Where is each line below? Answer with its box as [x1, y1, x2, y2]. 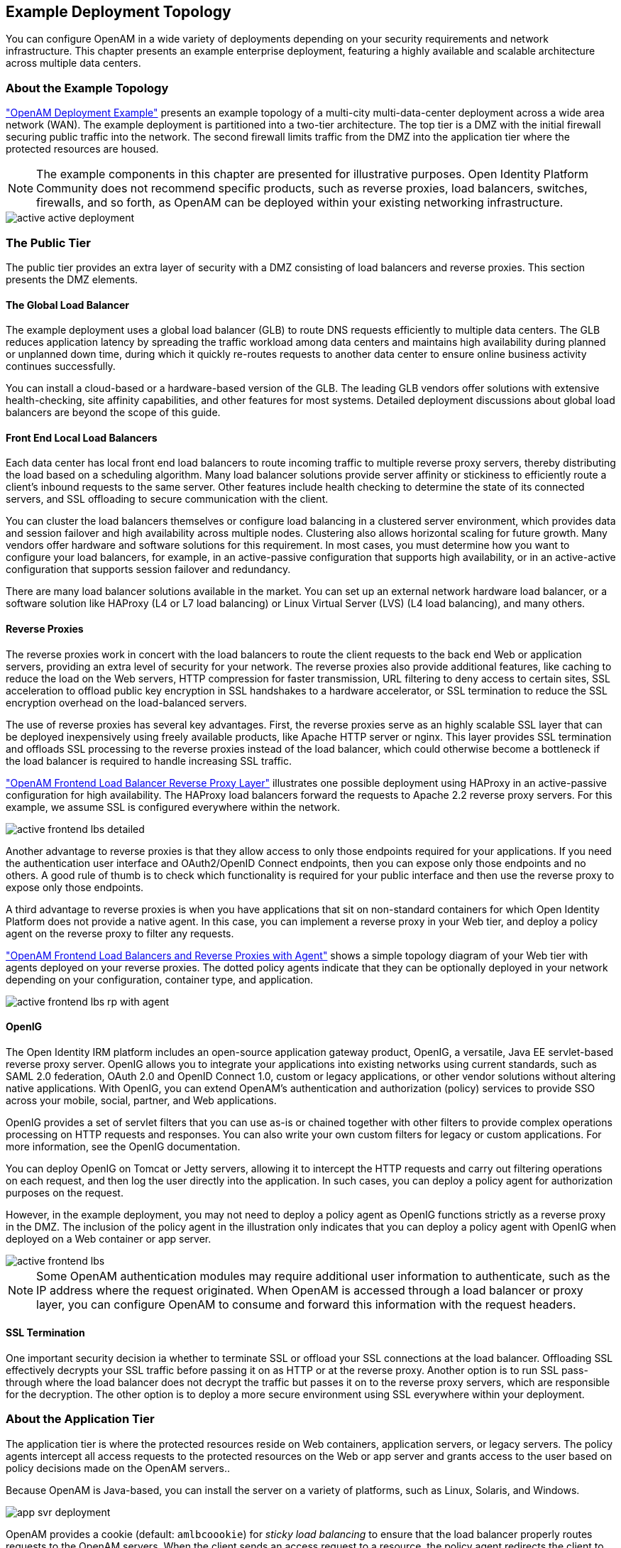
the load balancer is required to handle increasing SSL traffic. [6, 754, 292, 767]
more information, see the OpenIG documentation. [6, 1140, 241, 1152]
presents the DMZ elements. [6, 273, 138, 285]
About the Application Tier [6, 1412, 155, 1427]
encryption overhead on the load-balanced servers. [6, 696, 247, 709]
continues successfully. [6, 360, 116, 373]
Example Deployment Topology [6, 3, 231, 21]
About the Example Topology [6, 80, 169, 95]
